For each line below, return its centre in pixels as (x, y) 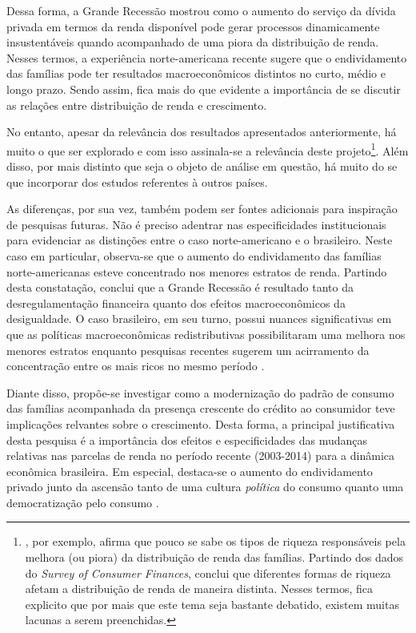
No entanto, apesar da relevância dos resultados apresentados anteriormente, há (202, 132)
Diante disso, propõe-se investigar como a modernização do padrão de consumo (200, 392)
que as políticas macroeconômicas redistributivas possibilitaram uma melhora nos (206, 334)
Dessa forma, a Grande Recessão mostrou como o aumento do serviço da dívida (201, 10)
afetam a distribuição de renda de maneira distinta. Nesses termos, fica (199, 589)
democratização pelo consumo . (83, 502)
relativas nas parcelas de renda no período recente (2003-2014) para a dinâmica (200, 456)
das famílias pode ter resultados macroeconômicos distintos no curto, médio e (196, 73)
